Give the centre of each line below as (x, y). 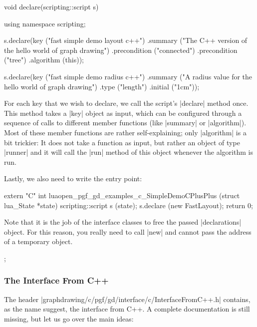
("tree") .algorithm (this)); (44, 60)
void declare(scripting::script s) (51, 6)
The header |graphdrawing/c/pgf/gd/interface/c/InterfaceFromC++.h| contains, (127, 299)
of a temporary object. (38, 241)
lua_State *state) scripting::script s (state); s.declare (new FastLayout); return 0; (128, 205)
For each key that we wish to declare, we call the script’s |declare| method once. (126, 103)
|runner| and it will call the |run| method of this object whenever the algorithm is (128, 152)
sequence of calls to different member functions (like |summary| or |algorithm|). (125, 123)
